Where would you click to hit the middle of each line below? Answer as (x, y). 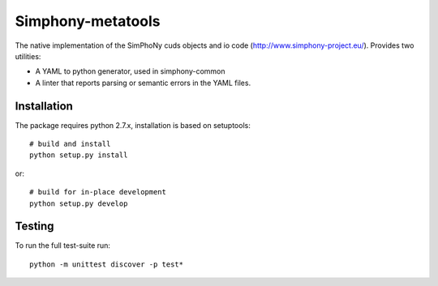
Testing (34, 226)
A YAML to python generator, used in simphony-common (130, 71)
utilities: (28, 56)
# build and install (70, 144)
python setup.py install (79, 155)
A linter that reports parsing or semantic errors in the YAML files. (143, 83)
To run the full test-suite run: (63, 245)
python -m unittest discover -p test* (107, 264)
